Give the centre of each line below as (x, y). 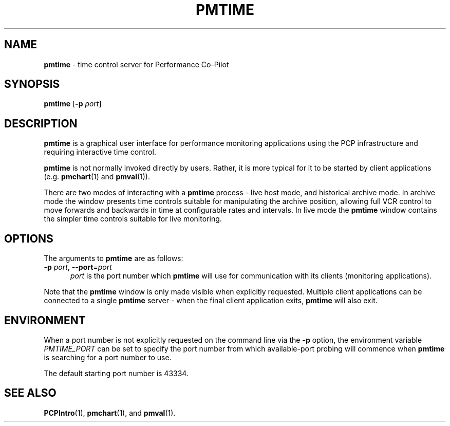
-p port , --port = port (78, 267)
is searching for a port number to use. (108, 357)
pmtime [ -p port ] (73, 104)
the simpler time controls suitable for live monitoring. (133, 219)
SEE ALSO (30, 393)
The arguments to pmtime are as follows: (114, 258)
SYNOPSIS (32, 84)
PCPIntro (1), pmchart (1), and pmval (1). (110, 413)
